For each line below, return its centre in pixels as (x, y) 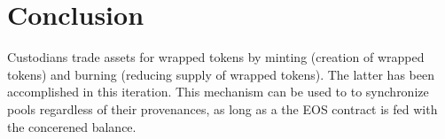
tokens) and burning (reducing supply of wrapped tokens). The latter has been (221, 74)
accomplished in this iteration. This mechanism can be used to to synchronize (218, 92)
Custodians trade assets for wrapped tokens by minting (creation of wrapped (216, 57)
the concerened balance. (72, 126)
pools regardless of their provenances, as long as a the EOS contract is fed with (222, 108)
